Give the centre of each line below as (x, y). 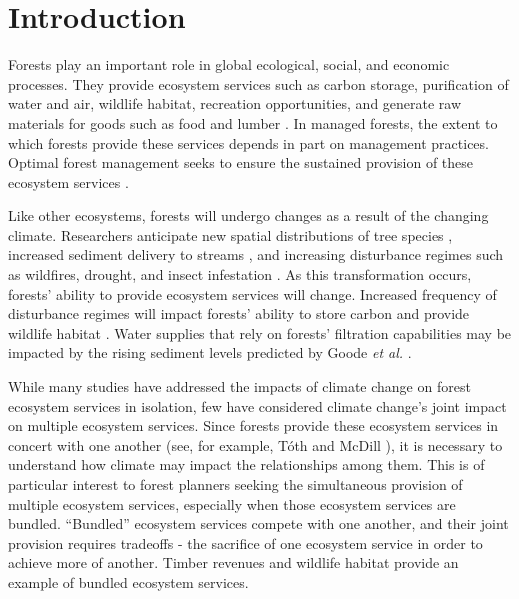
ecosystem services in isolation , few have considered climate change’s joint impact (257, 405)
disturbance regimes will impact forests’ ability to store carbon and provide (239, 313)
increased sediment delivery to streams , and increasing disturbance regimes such (256, 254)
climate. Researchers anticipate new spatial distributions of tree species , (230, 234)
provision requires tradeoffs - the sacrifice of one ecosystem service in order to (245, 542)
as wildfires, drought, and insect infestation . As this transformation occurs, (240, 274)
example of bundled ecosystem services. (128, 581)
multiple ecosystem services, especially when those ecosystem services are (232, 503)
